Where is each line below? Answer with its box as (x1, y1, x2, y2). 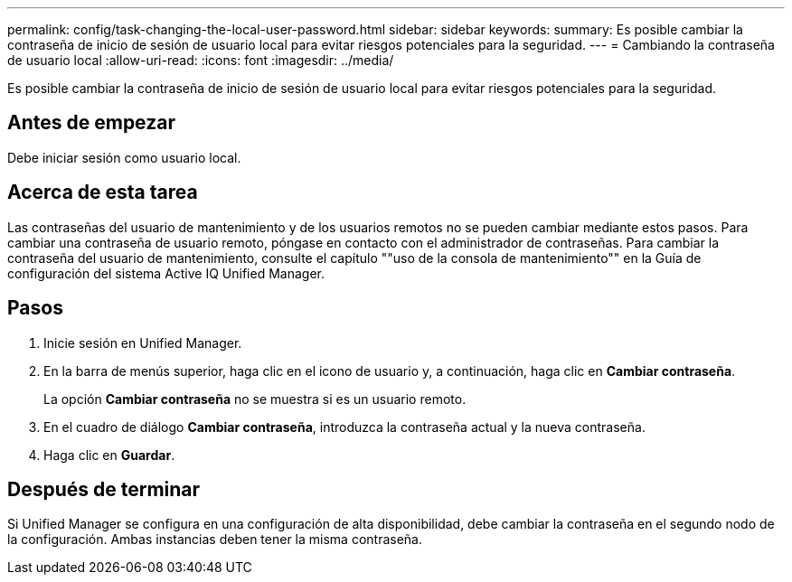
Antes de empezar (7, 111, 175, 135)
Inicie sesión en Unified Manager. (43, 334, 242, 351)
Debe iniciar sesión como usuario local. (7, 149, 241, 165)
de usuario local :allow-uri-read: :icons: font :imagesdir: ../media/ (7, 52, 394, 68)
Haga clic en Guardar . (43, 446, 175, 463)
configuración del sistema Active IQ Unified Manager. (7, 265, 325, 281)
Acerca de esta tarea (7, 181, 198, 204)
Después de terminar (7, 477, 201, 501)
